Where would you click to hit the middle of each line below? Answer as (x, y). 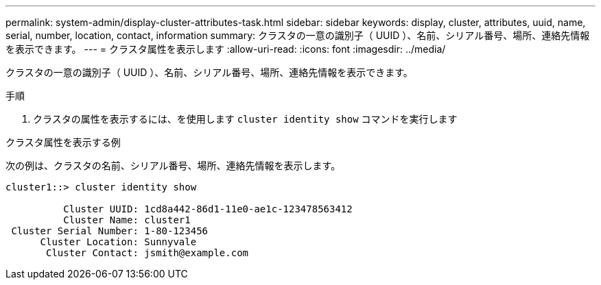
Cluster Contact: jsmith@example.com (148, 253)
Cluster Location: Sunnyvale (118, 242)
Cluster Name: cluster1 (127, 220)
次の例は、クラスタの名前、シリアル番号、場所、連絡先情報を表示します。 (173, 165)
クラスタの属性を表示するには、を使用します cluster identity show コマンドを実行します (245, 119)
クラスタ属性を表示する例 (63, 142)
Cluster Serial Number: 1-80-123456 (110, 231)
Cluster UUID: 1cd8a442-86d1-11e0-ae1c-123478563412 (208, 209)
